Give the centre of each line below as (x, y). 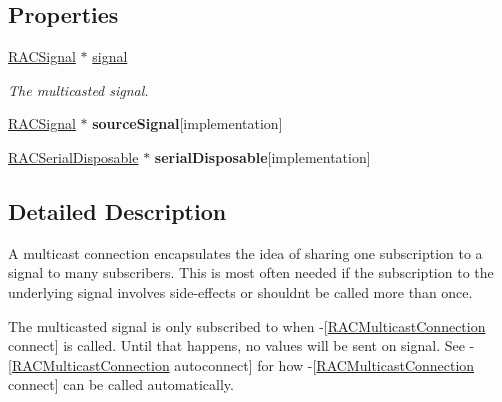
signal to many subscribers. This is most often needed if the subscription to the (251, 272)
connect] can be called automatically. (121, 384)
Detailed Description (117, 210)
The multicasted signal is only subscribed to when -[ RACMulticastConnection (247, 325)
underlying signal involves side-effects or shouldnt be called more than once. (240, 291)
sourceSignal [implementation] (187, 123)
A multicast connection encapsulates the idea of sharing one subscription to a (245, 252)
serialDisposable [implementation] (262, 156)
